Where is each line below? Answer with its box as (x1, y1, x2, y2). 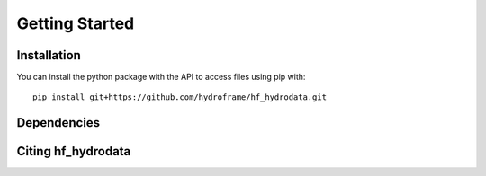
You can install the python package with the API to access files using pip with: (16, 72, 306, 83)
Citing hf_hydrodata (16, 144, 131, 159)
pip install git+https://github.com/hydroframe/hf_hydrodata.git (32, 92, 328, 102)
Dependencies (16, 115, 101, 130)
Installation (16, 48, 81, 63)
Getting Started (16, 13, 135, 33)
